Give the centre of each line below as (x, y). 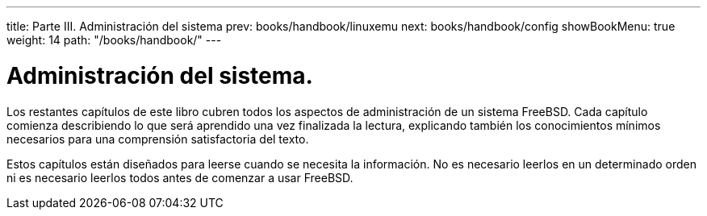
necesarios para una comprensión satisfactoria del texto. (158, 139)
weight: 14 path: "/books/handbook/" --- (114, 40)
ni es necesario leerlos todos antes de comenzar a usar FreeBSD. (180, 177)
